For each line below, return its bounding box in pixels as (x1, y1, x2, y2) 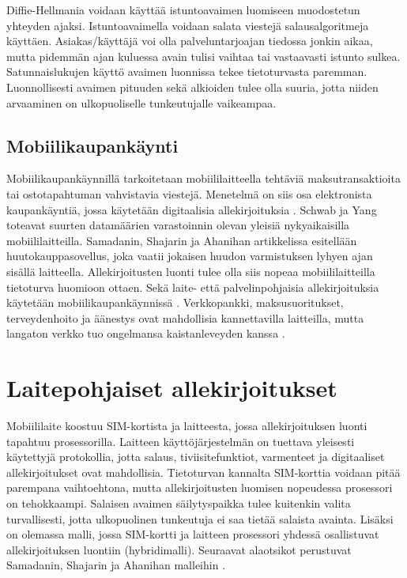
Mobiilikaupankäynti (6, 133, 179, 157)
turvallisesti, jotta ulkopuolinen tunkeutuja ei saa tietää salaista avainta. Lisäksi (6, 510, 394, 527)
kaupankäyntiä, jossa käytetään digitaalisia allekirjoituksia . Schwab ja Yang (6, 201, 377, 217)
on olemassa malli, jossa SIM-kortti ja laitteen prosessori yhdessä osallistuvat (6, 526, 379, 542)
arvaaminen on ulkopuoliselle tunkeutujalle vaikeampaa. (6, 94, 277, 111)
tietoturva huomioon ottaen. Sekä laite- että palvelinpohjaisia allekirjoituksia (6, 278, 379, 295)
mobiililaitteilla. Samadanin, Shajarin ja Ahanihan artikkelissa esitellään (6, 232, 357, 248)
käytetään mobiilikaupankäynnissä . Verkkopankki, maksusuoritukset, (6, 294, 344, 311)
